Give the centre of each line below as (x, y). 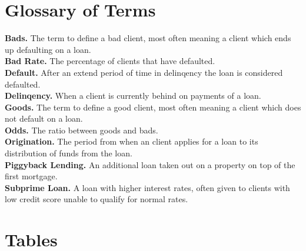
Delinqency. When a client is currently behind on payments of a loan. (133, 96)
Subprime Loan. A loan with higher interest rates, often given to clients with (147, 187)
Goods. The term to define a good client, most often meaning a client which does (153, 107)
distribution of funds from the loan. (69, 153)
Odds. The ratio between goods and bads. (82, 130)
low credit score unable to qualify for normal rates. (97, 199)
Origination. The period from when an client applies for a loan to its (132, 141)
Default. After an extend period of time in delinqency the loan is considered (144, 72)
